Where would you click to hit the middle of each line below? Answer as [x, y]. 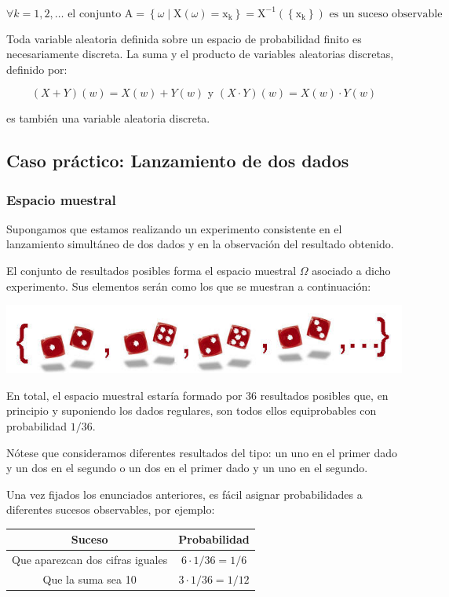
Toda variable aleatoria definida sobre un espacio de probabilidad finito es [184, 38]
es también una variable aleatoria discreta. [108, 118]
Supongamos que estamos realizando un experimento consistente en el [174, 228]
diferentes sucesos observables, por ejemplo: [111, 509]
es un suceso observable [386, 14]
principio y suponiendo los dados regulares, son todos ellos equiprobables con [192, 410]
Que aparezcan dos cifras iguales [90, 560]
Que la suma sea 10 [89, 579]
